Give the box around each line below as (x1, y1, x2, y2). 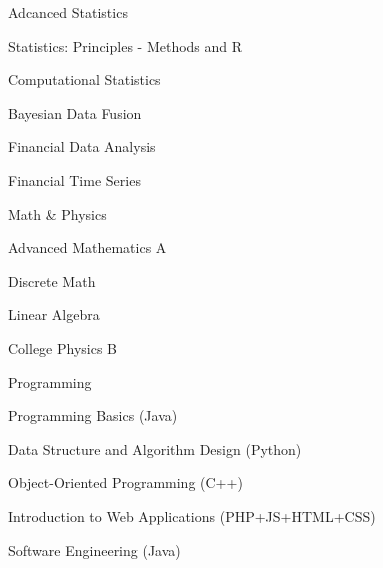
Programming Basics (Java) (8, 405, 178, 426)
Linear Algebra (8, 304, 100, 325)
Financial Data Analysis (8, 136, 156, 157)
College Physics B (8, 337, 118, 358)
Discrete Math (8, 270, 96, 291)
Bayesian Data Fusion (8, 102, 142, 123)
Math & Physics (8, 203, 107, 224)
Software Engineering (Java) (8, 539, 181, 560)
